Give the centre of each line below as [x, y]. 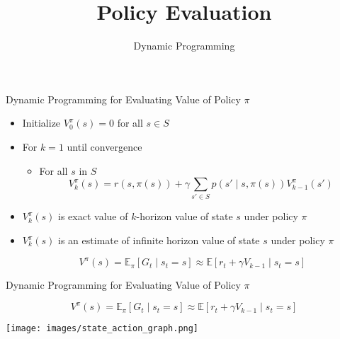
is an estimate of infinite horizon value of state [159, 240]
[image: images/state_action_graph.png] [102, 329]
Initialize [41, 123]
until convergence [104, 146]
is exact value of [93, 216]
